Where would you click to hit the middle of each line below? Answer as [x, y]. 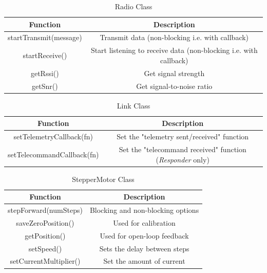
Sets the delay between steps [144, 248]
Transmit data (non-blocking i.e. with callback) [174, 37]
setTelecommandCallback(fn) [53, 154]
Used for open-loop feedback [144, 235]
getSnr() [45, 86]
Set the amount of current [144, 261]
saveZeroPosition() [45, 222]
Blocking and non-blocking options [144, 210]
